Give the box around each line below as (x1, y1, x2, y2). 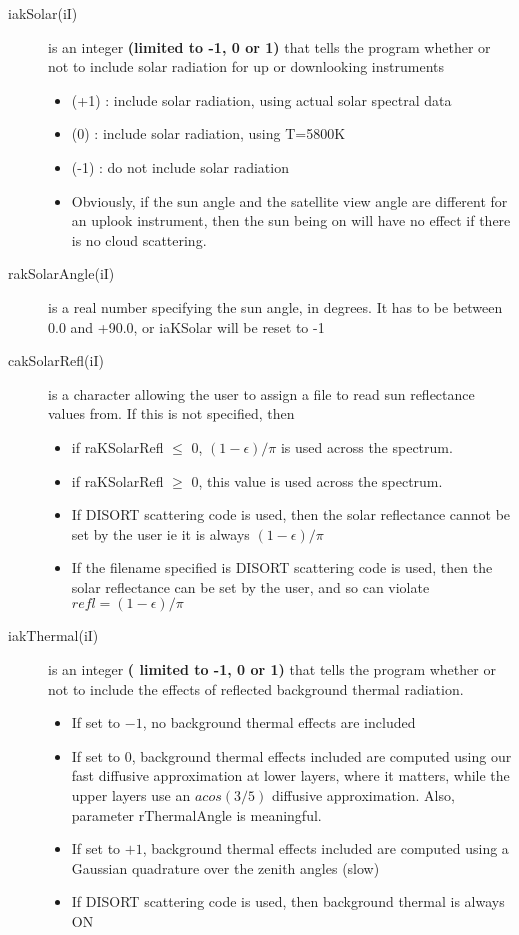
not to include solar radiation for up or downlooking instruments (48, 56, 444, 77)
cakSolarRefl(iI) (8, 350, 104, 371)
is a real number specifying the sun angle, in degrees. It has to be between (48, 296, 503, 317)
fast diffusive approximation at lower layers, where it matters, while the (71, 765, 510, 786)
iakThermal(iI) (8, 625, 99, 646)
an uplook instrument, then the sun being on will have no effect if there (71, 210, 511, 231)
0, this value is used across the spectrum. (191, 470, 443, 491)
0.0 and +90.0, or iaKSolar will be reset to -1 (48, 316, 325, 337)
